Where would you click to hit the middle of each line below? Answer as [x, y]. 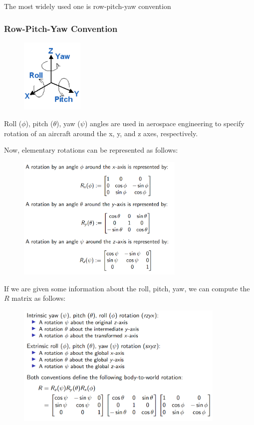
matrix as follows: [39, 298]
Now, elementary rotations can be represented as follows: [91, 150]
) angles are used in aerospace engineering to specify [164, 123]
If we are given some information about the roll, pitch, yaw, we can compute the [127, 288]
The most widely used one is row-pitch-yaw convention [88, 6]
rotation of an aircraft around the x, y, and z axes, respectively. [101, 133]
